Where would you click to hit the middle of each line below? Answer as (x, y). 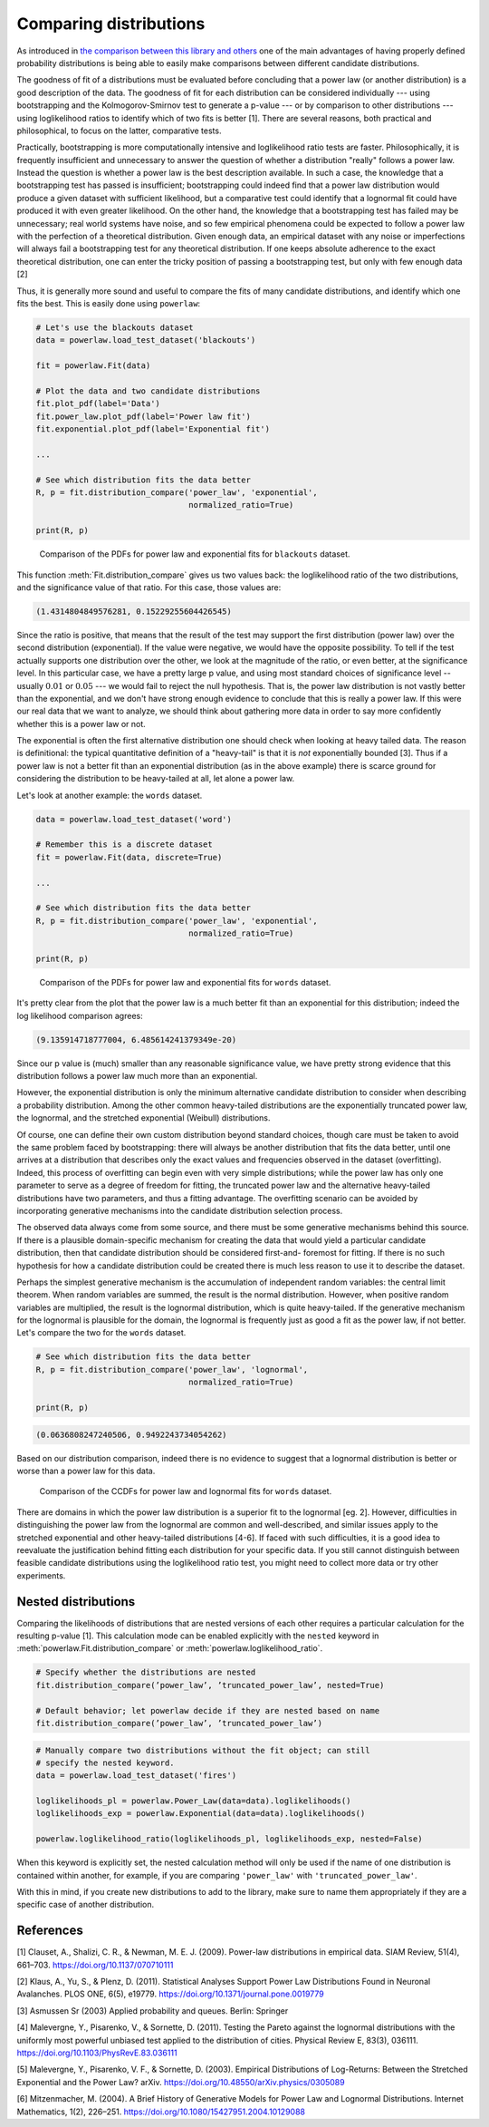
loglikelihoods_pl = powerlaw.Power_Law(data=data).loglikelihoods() (193, 1801)
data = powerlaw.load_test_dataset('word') (134, 819)
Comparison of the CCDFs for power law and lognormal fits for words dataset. (186, 1491)
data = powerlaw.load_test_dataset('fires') (136, 1776)
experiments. (41, 1575)
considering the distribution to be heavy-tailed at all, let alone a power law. (156, 779)
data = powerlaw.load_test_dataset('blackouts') (146, 340)
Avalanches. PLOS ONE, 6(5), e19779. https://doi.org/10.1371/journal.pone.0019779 (171, 1994)
